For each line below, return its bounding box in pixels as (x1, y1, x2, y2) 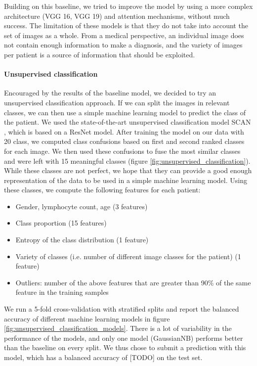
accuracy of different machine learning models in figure (4, 313, 170, 323)
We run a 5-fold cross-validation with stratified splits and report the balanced (4, 304, 239, 314)
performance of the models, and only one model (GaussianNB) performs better (4, 332, 243, 343)
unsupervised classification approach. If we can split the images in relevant (4, 97, 230, 107)
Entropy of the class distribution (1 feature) (15, 234, 149, 245)
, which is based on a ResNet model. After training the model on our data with (4, 126, 244, 137)
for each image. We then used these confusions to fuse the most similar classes (4, 145, 241, 156)
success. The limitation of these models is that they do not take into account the (4, 20, 248, 31)
